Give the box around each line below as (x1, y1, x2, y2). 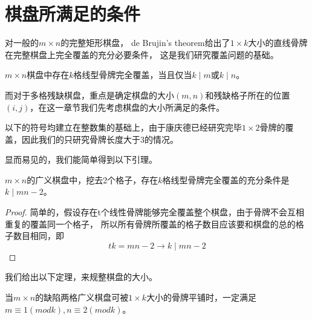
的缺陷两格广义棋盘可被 (35, 291, 129, 304)
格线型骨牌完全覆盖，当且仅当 (73, 68, 192, 81)
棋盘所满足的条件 (5, 1, 141, 26)
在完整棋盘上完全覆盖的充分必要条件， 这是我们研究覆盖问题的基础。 (5, 48, 279, 60)
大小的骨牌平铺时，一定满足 (146, 291, 257, 304)
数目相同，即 (13, 229, 64, 242)
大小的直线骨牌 (248, 36, 308, 49)
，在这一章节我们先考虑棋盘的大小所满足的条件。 (30, 100, 225, 113)
